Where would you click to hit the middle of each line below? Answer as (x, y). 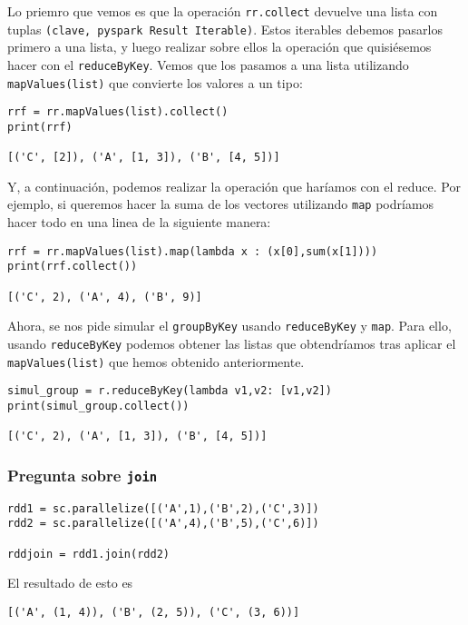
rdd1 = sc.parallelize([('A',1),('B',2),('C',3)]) (163, 508)
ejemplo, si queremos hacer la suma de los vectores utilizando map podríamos (221, 204)
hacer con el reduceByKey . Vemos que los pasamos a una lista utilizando (208, 64)
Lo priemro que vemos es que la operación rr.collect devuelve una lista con (223, 11)
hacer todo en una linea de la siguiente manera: (139, 222)
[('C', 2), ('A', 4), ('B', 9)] (105, 297)
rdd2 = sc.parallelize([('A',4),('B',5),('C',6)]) (163, 524)
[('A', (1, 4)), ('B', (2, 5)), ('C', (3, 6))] (154, 612)
